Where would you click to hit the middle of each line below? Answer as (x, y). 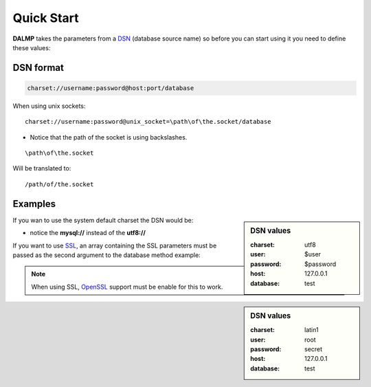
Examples (34, 204)
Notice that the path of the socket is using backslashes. (109, 137)
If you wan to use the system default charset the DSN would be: (103, 220)
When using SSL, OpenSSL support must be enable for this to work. (127, 287)
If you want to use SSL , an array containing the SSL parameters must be (115, 245)
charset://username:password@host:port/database (111, 88)
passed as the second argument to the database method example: (106, 255)
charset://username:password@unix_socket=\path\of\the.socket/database (148, 122)
